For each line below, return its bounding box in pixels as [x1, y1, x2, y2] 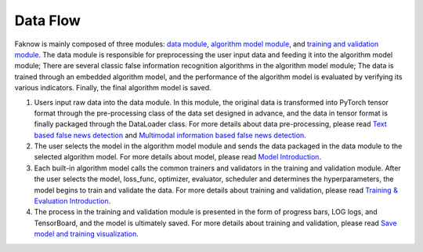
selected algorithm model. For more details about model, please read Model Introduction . [34, 152, 321, 162]
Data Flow [14, 12, 81, 29]
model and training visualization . [34, 229, 139, 239]
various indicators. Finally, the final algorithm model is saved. [14, 83, 211, 93]
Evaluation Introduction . [34, 196, 111, 206]
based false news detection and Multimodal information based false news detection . [34, 130, 307, 140]
